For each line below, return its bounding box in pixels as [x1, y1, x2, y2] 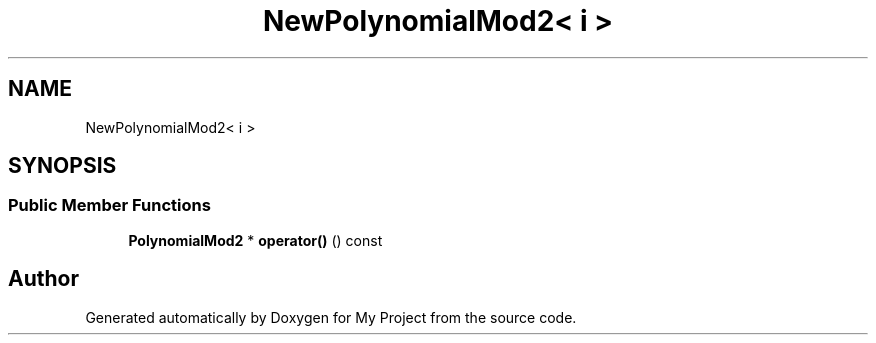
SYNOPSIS [8, 153, 117, 179]
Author [8, 266, 79, 292]
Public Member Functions [8, 195, 211, 216]
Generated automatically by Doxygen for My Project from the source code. [85, 308, 577, 326]
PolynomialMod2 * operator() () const [128, 231, 383, 249]
